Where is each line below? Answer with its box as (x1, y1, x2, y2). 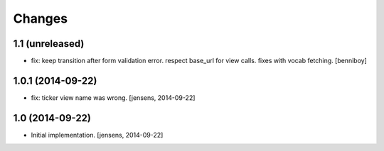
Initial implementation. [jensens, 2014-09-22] (31, 130, 164, 139)
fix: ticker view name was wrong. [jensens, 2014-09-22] (31, 93, 196, 102)
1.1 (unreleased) (13, 38, 85, 50)
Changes (13, 11, 68, 26)
